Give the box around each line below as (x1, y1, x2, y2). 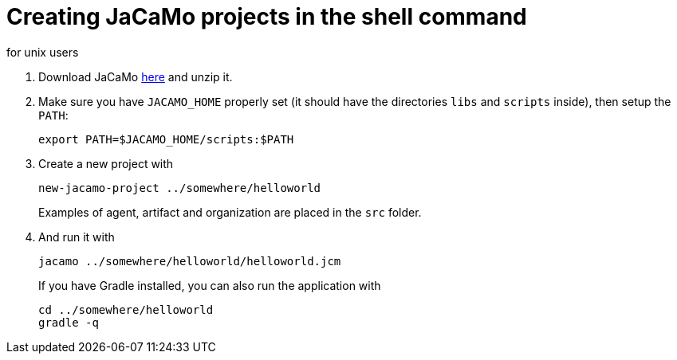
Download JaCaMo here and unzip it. (38, 69, 233, 84)
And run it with (38, 229, 115, 244)
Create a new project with (38, 156, 174, 170)
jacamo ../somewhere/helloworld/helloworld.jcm (38, 254, 341, 268)
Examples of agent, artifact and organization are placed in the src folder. (38, 205, 422, 219)
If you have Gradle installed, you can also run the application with (38, 278, 381, 292)
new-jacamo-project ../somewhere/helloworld (38, 181, 321, 194)
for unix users (6, 45, 79, 59)
